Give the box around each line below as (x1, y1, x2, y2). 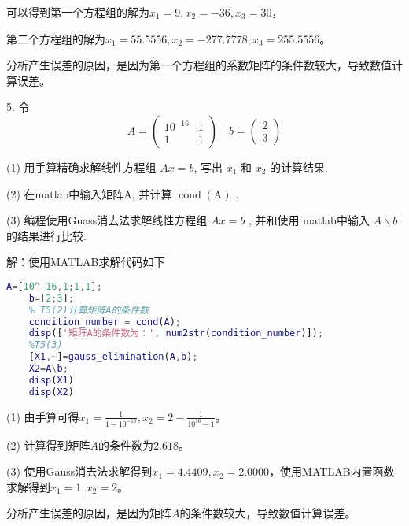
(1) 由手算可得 (6, 408, 79, 424)
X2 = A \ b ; (28, 363, 68, 375)
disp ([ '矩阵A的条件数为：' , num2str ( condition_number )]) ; (28, 328, 324, 339)
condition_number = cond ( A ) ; (28, 316, 182, 328)
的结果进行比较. (6, 227, 87, 243)
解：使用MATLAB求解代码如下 (6, 254, 165, 270)
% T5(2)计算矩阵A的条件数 (28, 304, 149, 316)
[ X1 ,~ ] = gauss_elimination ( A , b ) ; (28, 351, 198, 363)
